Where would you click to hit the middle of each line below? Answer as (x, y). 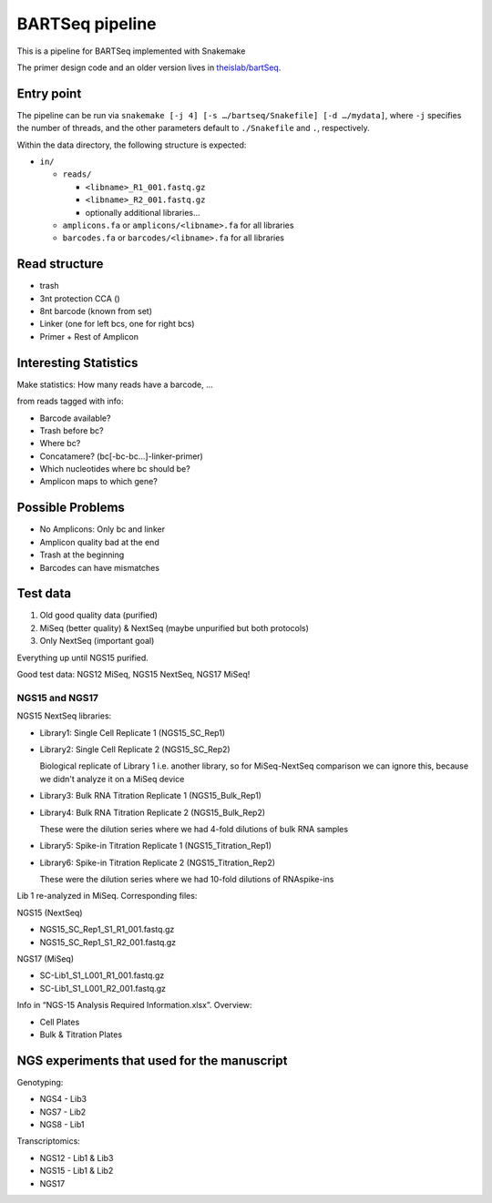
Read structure (60, 264)
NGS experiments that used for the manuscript (152, 1060)
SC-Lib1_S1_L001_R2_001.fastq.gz (103, 988)
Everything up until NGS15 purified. (83, 658)
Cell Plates (60, 1022)
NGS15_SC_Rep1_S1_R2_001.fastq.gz (108, 942)
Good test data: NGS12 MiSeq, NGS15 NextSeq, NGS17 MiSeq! (133, 675)
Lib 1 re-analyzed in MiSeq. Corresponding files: (107, 896)
